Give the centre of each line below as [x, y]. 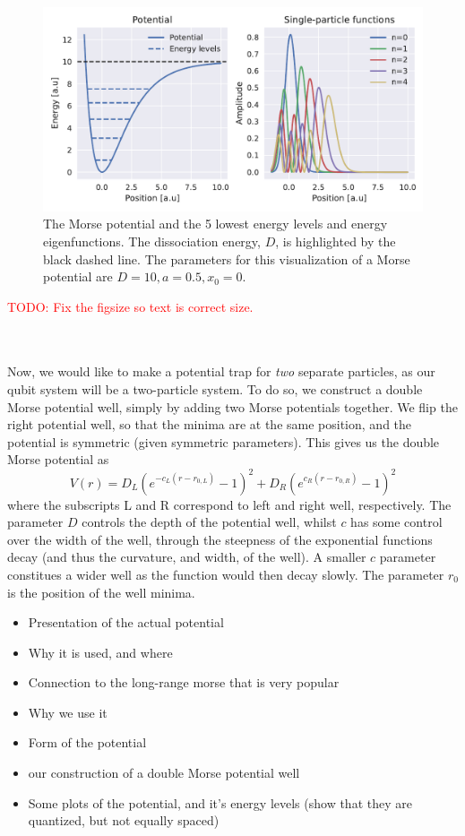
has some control [396, 522]
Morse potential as [58, 459]
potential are [78, 276]
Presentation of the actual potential [126, 622]
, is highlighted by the [336, 241]
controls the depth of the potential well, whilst [209, 522]
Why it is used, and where [100, 652]
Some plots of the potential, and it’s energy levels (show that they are [220, 802]
